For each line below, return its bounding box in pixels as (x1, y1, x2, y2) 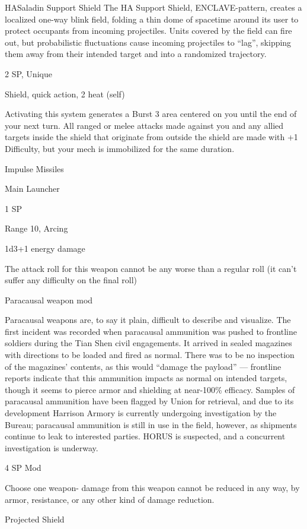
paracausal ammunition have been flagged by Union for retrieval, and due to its (5, 395, 294, 407)
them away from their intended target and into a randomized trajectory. (5, 47, 267, 60)
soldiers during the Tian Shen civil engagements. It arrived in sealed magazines (5, 337, 292, 349)
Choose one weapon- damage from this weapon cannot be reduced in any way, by (5, 482, 300, 493)
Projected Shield (5, 513, 65, 525)
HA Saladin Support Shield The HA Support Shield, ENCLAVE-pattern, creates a (5, 1, 302, 13)
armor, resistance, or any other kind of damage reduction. (5, 493, 215, 505)
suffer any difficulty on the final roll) (5, 274, 137, 286)
